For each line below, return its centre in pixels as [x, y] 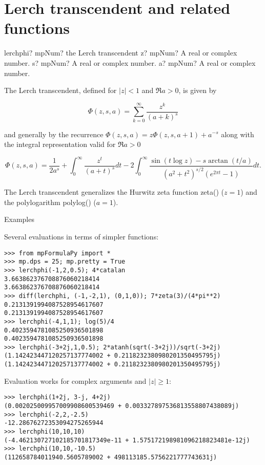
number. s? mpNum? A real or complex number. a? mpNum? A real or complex [130, 62]
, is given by [198, 90]
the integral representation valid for [60, 144]
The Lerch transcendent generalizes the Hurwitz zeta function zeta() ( [114, 192]
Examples [19, 219]
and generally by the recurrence [54, 134]
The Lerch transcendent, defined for [60, 90]
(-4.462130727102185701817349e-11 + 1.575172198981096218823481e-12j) [127, 440]
